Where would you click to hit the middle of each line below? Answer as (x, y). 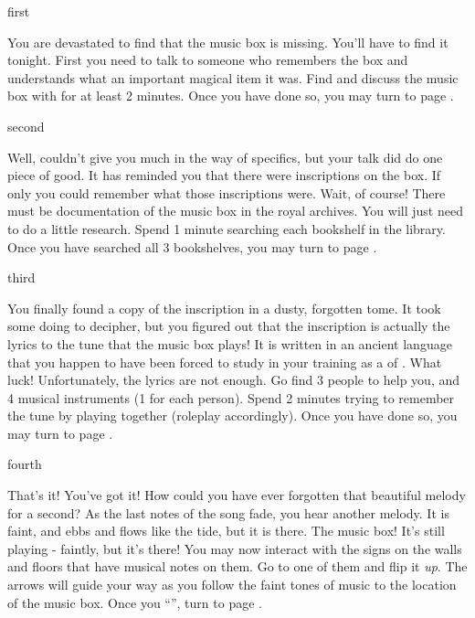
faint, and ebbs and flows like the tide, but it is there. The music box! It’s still (226, 531)
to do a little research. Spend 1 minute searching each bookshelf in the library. (227, 228)
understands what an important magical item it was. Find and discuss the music (233, 77)
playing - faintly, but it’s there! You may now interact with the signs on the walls (235, 548)
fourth (25, 464)
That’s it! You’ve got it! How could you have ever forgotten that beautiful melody (237, 495)
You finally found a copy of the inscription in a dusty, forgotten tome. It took (224, 308)
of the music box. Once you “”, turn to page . (135, 602)
